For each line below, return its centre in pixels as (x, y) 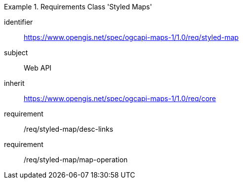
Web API (38, 68)
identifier (19, 22)
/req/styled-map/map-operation (76, 160)
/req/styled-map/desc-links (69, 129)
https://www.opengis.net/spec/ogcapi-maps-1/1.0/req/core (120, 98)
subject (16, 53)
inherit (14, 83)
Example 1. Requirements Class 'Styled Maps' (78, 7)
